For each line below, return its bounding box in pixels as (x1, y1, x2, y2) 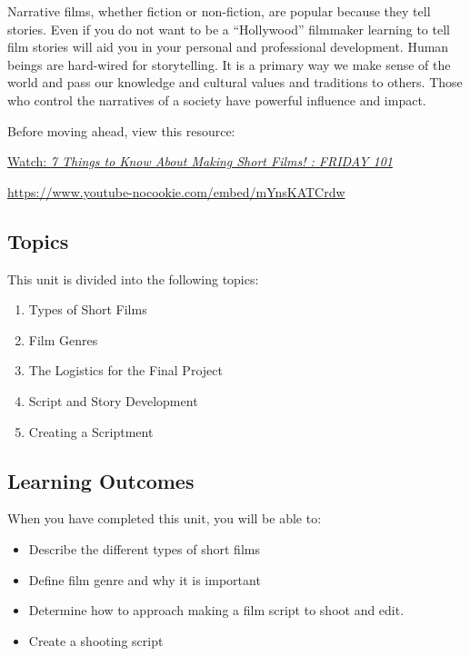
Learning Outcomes (7, 466, 195, 494)
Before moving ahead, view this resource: (7, 121, 235, 140)
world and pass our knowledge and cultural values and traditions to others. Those (7, 73, 463, 92)
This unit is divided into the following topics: (7, 269, 259, 288)
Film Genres (28, 330, 98, 349)
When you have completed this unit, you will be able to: (7, 509, 322, 528)
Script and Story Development (28, 391, 198, 410)
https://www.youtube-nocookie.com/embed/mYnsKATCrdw (7, 182, 345, 201)
